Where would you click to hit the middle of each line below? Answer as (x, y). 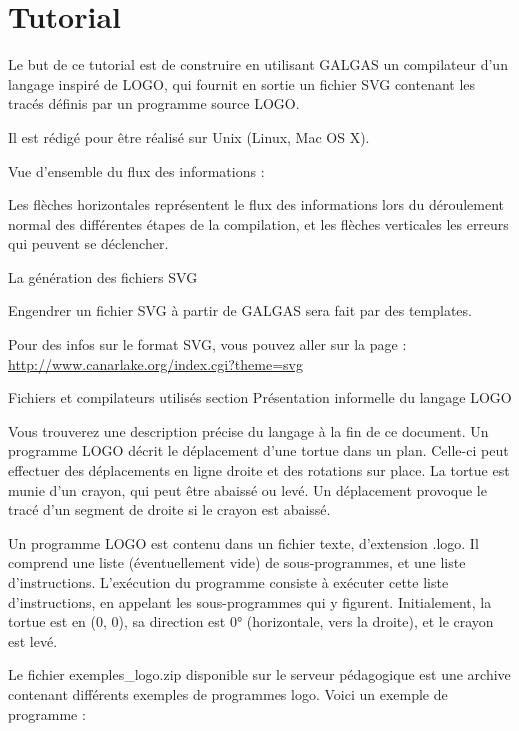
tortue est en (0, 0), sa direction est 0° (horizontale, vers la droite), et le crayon (251, 621)
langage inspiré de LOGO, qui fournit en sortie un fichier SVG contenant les (242, 83)
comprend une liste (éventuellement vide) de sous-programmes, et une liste (237, 562)
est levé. (33, 640)
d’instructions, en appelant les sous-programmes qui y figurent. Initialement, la (250, 601)
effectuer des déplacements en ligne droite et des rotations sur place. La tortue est (259, 470)
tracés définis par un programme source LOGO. (154, 103)
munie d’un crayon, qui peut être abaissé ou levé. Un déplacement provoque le (247, 489)
